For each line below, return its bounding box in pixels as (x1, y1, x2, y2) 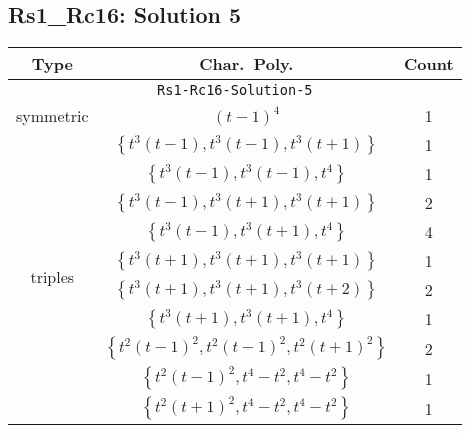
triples (30, 265, 75, 289)
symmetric (16, 104, 89, 128)
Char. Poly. (199, 52, 294, 76)
